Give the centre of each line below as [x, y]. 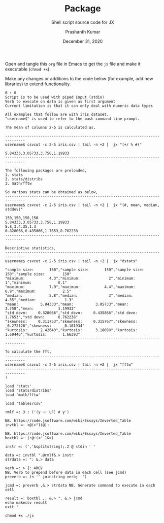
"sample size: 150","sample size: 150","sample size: [75, 270]
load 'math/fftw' [23, 395]
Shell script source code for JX [83, 22]
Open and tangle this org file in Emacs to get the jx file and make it [73, 64]
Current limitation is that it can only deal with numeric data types [79, 106]
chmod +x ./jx [20, 516]
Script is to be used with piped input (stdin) [55, 97]
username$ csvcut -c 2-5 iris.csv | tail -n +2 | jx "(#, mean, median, [82, 205]
